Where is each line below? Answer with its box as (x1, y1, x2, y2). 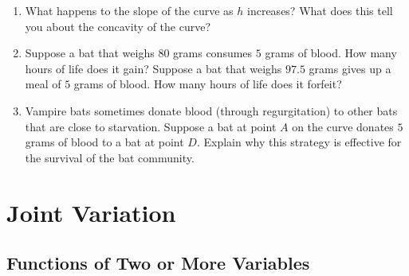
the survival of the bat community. (25, 149, 195, 165)
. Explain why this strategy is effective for (196, 134, 402, 150)
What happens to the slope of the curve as (25, 2, 234, 18)
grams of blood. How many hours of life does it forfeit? (73, 76, 342, 92)
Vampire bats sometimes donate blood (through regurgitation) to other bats (25, 102, 398, 119)
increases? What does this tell (247, 2, 393, 18)
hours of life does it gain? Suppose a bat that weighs (25, 60, 282, 76)
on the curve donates (292, 118, 394, 134)
